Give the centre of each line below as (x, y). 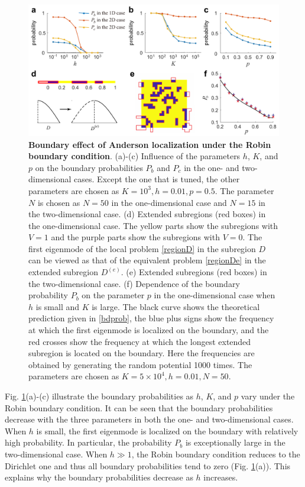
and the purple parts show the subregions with (135, 237)
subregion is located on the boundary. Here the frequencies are (142, 353)
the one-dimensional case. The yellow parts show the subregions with (153, 225)
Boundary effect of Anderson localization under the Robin (150, 144)
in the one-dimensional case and (169, 202)
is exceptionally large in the (235, 442)
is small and (58, 306)
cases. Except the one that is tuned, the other (157, 179)
